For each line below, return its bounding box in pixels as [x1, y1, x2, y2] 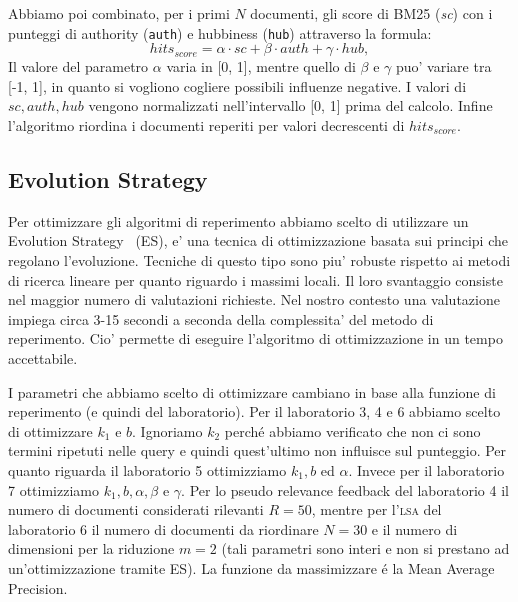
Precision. [8, 577, 68, 598]
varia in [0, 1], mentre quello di [166, 56, 356, 77]
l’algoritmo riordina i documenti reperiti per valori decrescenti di [8, 115, 405, 136]
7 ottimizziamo [8, 479, 99, 500]
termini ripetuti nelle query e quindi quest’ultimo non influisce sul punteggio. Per [8, 440, 507, 461]
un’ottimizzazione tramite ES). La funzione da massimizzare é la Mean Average [8, 557, 495, 578]
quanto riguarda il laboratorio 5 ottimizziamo [8, 459, 287, 480]
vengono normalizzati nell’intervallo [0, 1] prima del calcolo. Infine [88, 95, 493, 116]
